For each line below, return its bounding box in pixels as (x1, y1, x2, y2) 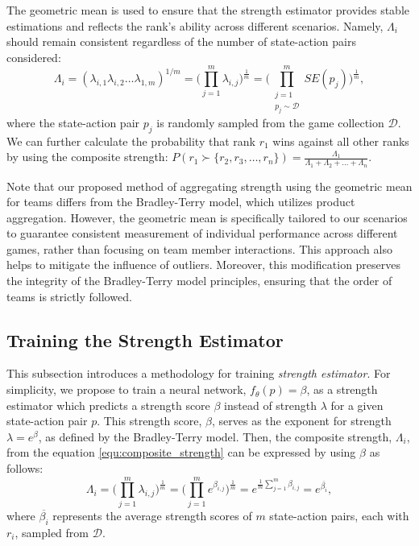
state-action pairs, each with (269, 507, 409, 523)
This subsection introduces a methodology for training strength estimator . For (6, 365, 391, 382)
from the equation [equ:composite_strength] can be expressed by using (6, 444, 356, 461)
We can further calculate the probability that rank (6, 132, 255, 149)
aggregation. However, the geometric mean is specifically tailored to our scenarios (6, 209, 408, 225)
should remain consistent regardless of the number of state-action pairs (6, 33, 356, 50)
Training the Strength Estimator (6, 327, 284, 352)
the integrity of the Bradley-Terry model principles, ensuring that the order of (6, 272, 392, 289)
